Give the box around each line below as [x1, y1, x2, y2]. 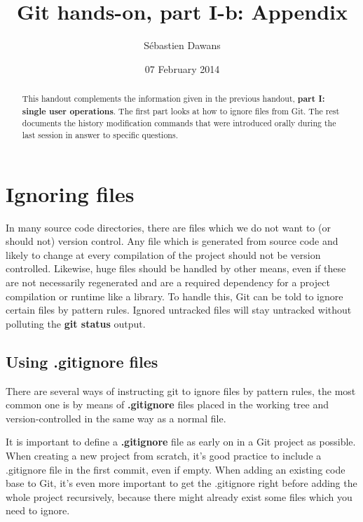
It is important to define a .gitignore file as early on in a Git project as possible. [6, 434, 356, 449]
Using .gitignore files [6, 350, 158, 372]
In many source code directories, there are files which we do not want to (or [6, 220, 331, 234]
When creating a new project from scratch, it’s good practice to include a [6, 448, 322, 462]
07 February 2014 [144, 61, 220, 76]
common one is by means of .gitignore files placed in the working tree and [6, 397, 329, 412]
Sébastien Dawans [144, 38, 221, 53]
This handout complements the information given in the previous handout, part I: [22, 93, 325, 105]
